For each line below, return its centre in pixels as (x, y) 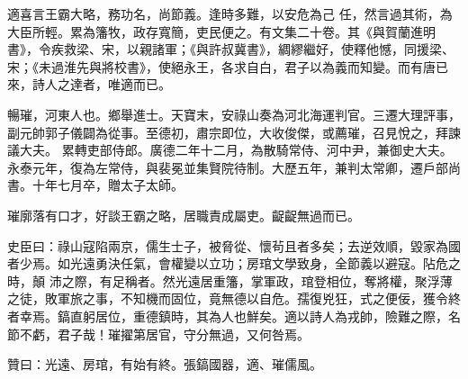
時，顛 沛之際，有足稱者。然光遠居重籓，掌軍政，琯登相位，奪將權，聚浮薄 (230, 280)
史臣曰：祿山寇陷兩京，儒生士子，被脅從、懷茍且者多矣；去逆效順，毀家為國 (234, 245)
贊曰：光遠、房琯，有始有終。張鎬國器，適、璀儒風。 (165, 364)
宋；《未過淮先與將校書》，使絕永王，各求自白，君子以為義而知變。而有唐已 (228, 66)
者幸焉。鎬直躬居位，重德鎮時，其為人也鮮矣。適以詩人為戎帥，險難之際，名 (234, 316)
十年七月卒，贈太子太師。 (108, 185)
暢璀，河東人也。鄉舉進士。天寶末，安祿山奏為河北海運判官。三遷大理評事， (234, 114)
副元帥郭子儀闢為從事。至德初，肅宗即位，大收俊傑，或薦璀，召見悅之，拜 (228, 132)
